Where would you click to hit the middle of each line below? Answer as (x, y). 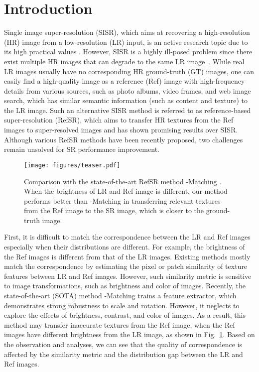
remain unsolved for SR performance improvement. (82, 149)
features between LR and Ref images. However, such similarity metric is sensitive (128, 276)
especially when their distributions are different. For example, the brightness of (125, 247)
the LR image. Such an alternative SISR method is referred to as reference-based (128, 110)
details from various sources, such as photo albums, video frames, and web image (128, 90)
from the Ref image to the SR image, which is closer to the (114, 210)
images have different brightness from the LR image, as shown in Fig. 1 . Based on (129, 334)
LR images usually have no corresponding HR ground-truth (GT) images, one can (129, 71)
